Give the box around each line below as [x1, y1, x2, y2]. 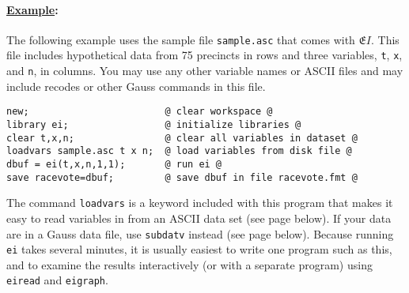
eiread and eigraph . [6, 272, 108, 288]
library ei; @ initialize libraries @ [6, 119, 301, 131]
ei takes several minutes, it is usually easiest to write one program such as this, [6, 241, 392, 257]
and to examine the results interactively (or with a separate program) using [6, 256, 373, 272]
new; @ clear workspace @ [6, 106, 273, 118]
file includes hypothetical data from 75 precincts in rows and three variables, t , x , [6, 47, 403, 63]
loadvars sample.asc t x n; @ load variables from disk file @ [6, 145, 352, 157]
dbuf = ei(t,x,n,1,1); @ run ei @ [6, 158, 222, 170]
